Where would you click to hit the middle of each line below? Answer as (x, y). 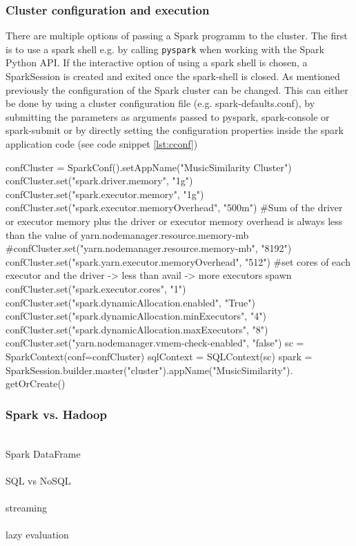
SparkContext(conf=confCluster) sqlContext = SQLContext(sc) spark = (159, 356)
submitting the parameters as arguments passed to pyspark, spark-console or (168, 116)
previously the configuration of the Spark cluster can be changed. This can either (177, 89)
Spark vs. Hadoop (56, 414)
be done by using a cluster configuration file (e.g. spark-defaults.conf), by (160, 103)
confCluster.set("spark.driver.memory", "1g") (99, 181)
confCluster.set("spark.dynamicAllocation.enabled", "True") (131, 302)
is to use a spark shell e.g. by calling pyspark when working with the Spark (165, 49)
